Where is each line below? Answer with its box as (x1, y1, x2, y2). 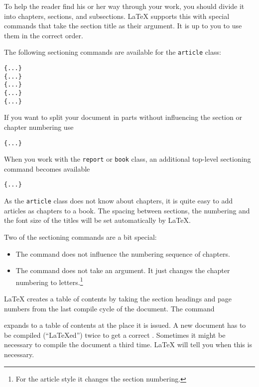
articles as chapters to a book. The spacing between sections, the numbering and (4, 205, 250, 215)
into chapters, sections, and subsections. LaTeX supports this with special (4, 10, 230, 21)
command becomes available (4, 163, 90, 174)
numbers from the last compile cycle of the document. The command (4, 303, 215, 313)
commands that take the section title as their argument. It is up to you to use (4, 20, 242, 31)
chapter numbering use (4, 121, 74, 132)
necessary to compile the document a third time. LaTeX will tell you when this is (4, 339, 252, 350)
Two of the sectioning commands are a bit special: (4, 231, 157, 242)
